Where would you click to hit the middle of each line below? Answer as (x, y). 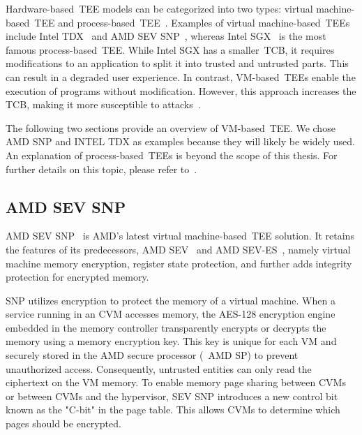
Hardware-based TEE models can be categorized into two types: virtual (159, 8)
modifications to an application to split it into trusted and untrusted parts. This (177, 63)
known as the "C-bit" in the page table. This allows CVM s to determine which (173, 410)
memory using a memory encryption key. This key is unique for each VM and (171, 341)
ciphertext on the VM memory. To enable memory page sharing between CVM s (176, 382)
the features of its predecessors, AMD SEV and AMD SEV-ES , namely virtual (178, 249)
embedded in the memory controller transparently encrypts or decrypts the (166, 327)
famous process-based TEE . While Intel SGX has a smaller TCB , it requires (170, 49)
